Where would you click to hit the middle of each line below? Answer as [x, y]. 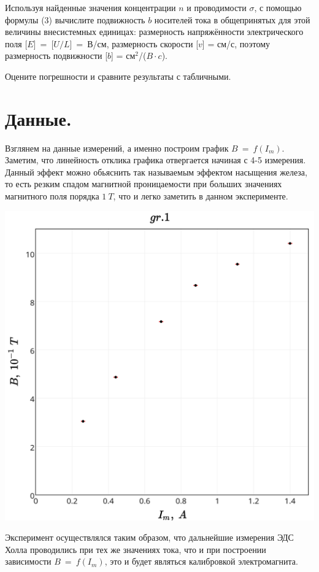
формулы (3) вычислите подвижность [75, 19]
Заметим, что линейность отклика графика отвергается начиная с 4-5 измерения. [156, 160]
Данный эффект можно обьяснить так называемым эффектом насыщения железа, [156, 172]
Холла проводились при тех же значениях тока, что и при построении [136, 549]
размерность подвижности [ [56, 56]
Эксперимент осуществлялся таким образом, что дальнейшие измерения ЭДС [149, 537]
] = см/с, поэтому [236, 43]
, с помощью [278, 7]
